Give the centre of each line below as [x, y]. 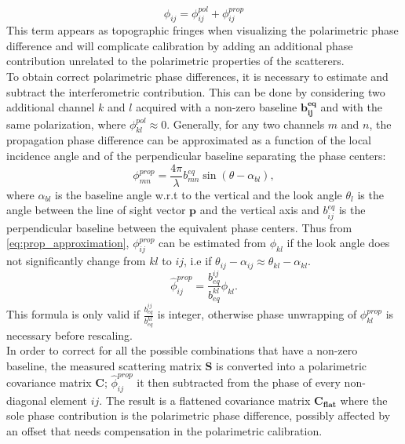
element [69, 400]
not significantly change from [76, 261]
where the [364, 400]
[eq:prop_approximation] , [68, 243]
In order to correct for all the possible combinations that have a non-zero [182, 350]
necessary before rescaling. [69, 335]
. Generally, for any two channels [246, 124]
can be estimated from [212, 243]
